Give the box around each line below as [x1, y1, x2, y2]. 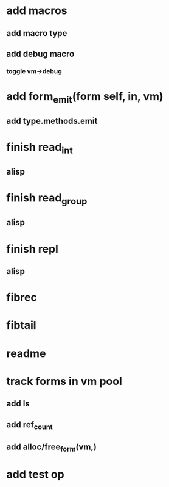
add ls [6, 399, 30, 409]
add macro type [6, 28, 67, 38]
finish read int [6, 140, 73, 156]
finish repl [6, 242, 59, 256]
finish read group [6, 191, 88, 207]
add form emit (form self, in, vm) [6, 90, 164, 106]
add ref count [6, 419, 53, 431]
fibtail [6, 319, 36, 333]
